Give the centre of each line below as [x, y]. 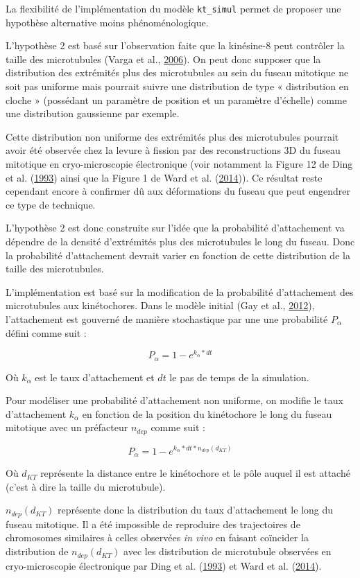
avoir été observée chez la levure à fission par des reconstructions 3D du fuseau [173, 150]
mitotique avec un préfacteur [67, 427]
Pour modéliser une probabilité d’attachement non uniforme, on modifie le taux [174, 400]
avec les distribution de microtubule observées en [228, 551]
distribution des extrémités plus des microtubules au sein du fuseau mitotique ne [177, 72]
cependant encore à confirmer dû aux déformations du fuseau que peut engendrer [178, 191]
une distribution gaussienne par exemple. [93, 113]
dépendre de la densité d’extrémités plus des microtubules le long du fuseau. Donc [180, 241]
